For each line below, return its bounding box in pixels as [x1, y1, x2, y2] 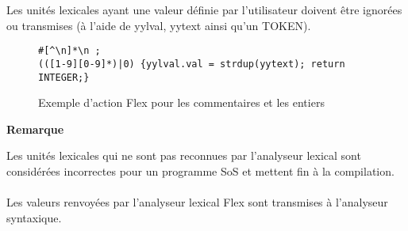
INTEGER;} [38, 71, 90, 83]
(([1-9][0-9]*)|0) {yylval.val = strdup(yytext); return [38, 58, 345, 70]
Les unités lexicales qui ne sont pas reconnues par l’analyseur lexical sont [6, 147, 361, 164]
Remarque [6, 120, 64, 137]
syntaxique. [6, 209, 62, 225]
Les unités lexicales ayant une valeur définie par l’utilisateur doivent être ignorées [6, 2, 402, 17]
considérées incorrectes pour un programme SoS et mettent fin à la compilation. [6, 162, 395, 179]
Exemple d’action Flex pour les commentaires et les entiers [38, 94, 325, 111]
